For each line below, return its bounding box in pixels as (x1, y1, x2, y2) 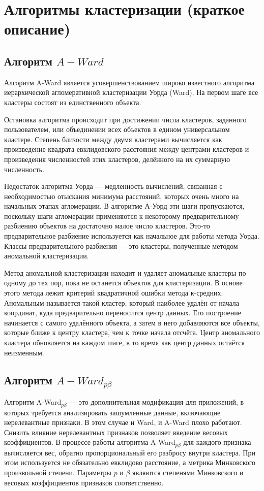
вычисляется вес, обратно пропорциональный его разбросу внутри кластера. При (4, 447, 255, 457)
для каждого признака (183, 437, 251, 447)
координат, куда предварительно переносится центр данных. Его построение (4, 307, 241, 318)
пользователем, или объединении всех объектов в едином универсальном (4, 124, 230, 135)
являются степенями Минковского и (132, 467, 244, 478)
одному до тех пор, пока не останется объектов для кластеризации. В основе (4, 277, 243, 288)
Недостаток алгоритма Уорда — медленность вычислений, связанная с (4, 181, 223, 191)
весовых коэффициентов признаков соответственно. (4, 477, 164, 487)
